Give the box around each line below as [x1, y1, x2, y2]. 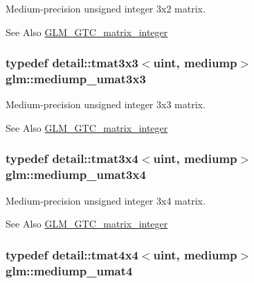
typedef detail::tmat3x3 [6, 54, 138, 71]
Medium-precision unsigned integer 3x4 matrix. [6, 193, 206, 207]
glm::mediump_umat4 [6, 261, 133, 279]
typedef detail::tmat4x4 [6, 246, 138, 263]
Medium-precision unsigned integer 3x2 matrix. [6, 1, 206, 15]
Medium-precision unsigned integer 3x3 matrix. [6, 97, 206, 112]
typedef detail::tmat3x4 [6, 150, 138, 167]
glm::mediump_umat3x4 [6, 166, 146, 183]
